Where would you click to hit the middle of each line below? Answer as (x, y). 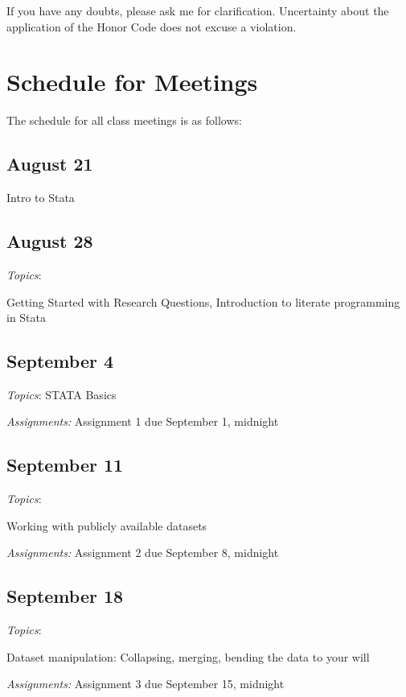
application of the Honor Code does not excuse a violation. (152, 26)
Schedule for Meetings (132, 82)
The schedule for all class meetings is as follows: (124, 120)
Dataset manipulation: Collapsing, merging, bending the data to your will (188, 656)
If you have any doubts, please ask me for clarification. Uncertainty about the (198, 10)
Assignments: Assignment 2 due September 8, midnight (143, 553)
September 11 (65, 465)
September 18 (65, 596)
